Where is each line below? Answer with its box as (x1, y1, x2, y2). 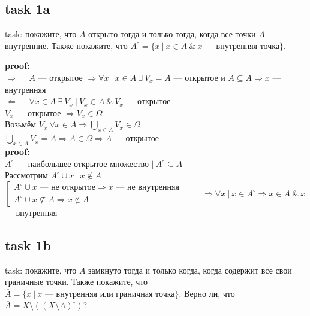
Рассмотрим (5, 169, 48, 181)
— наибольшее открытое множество (16, 157, 149, 169)
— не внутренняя (116, 183, 179, 192)
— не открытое (40, 183, 95, 192)
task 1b (5, 235, 51, 254)
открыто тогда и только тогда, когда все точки (88, 28, 256, 40)
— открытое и (173, 71, 225, 83)
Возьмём (5, 118, 37, 130)
